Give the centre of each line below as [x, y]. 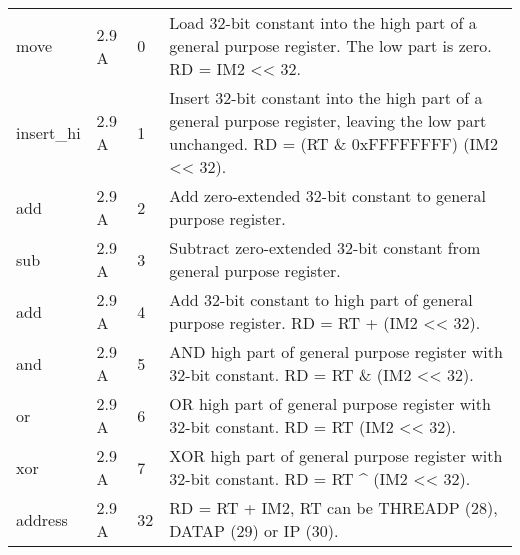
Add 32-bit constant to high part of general [321, 299]
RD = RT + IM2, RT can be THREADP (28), [333, 507]
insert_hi [48, 132]
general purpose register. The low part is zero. [330, 45]
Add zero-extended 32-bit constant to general [327, 195]
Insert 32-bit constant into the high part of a [326, 97]
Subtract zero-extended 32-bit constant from [325, 247]
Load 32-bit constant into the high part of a [323, 22]
